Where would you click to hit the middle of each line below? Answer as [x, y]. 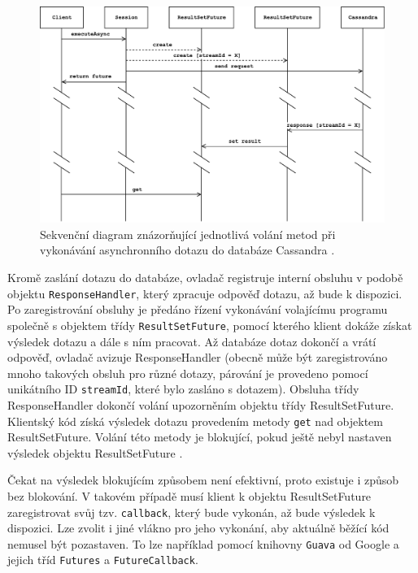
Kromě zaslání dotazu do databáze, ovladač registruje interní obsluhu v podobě [205, 278]
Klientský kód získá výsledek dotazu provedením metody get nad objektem [195, 421]
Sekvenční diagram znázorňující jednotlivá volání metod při [188, 234]
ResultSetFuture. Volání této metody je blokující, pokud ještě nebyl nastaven [200, 437]
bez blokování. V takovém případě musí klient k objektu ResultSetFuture [189, 495]
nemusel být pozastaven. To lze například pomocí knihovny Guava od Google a [203, 543]
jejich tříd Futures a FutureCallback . [103, 560]
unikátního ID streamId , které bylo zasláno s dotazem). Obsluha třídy [183, 389]
